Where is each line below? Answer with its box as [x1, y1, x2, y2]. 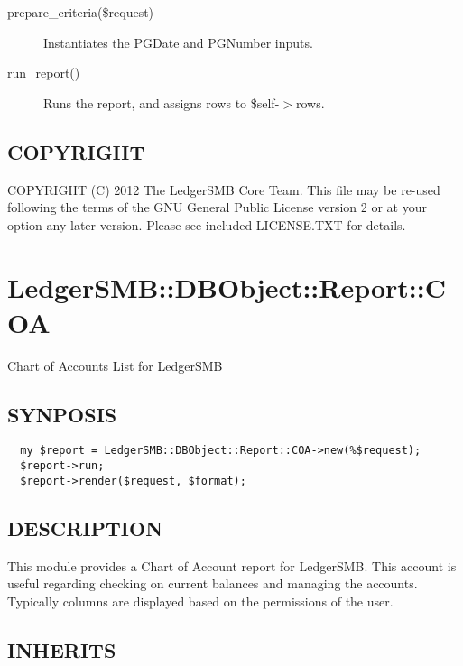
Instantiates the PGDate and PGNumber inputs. [43, 32, 313, 51]
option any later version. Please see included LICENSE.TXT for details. [7, 215, 406, 234]
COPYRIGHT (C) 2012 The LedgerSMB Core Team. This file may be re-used [7, 180, 440, 199]
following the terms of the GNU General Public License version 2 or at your [7, 198, 427, 217]
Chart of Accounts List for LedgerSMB [7, 356, 223, 375]
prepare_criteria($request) [7, 3, 154, 21]
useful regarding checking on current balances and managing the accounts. [7, 574, 418, 593]
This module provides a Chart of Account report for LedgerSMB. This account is [7, 556, 457, 575]
